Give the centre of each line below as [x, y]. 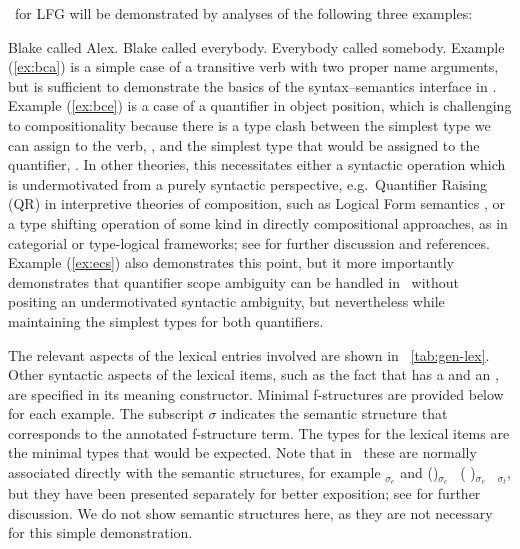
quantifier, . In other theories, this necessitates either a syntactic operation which [257, 164]
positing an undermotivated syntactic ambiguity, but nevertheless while [226, 301]
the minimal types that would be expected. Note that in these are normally [242, 452]
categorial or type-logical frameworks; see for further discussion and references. [249, 242]
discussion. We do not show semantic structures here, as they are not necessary [250, 512]
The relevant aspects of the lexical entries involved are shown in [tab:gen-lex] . [249, 354]
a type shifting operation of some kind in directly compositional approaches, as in [258, 222]
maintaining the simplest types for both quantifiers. [166, 320]
